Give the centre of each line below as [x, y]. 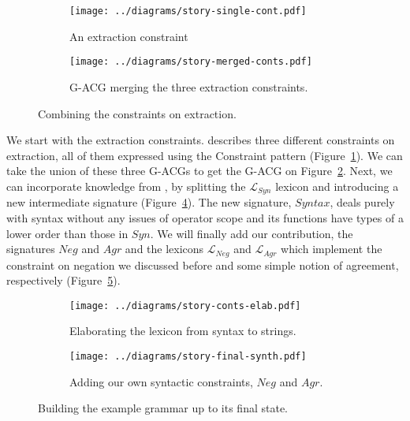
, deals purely [362, 202]
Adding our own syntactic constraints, [161, 381]
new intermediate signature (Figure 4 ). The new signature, [149, 202]
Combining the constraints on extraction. [137, 113]
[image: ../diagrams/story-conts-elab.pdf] [185, 306]
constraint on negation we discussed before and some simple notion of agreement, [203, 265]
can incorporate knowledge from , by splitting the [126, 186]
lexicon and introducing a [337, 186]
